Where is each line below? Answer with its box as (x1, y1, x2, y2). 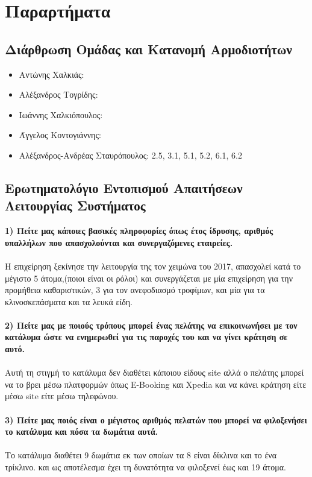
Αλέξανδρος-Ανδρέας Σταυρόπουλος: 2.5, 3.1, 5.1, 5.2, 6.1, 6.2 (19, 148, 242, 161)
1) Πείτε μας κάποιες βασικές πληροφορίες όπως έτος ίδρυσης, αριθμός (5, 224, 273, 237)
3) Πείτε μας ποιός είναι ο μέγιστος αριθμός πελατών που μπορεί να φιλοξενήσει (5, 413, 307, 426)
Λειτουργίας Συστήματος (5, 196, 146, 215)
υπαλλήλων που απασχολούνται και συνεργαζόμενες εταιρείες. (5, 236, 233, 248)
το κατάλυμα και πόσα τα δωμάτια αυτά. (5, 425, 158, 438)
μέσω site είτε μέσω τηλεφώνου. (5, 390, 119, 402)
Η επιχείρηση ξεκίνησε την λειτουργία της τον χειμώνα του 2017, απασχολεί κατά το (5, 259, 301, 272)
